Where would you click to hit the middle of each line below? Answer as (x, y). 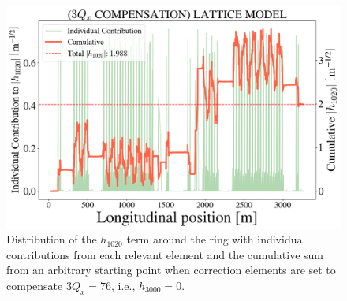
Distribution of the (52, 239)
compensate (35, 285)
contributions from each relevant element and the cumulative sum (165, 254)
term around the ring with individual (216, 239)
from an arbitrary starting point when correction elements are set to (171, 270)
